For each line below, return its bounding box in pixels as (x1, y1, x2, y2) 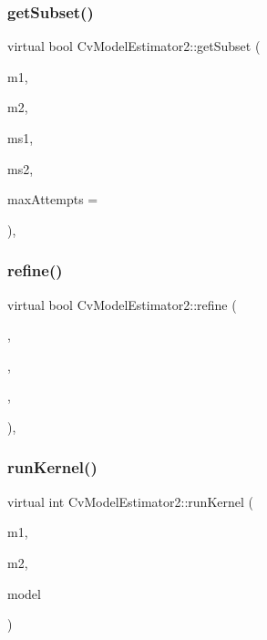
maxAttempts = (7, 190, 98, 209)
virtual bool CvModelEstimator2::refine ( (7, 294, 237, 314)
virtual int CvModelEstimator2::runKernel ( (7, 491, 253, 511)
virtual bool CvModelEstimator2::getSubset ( (7, 36, 261, 56)
